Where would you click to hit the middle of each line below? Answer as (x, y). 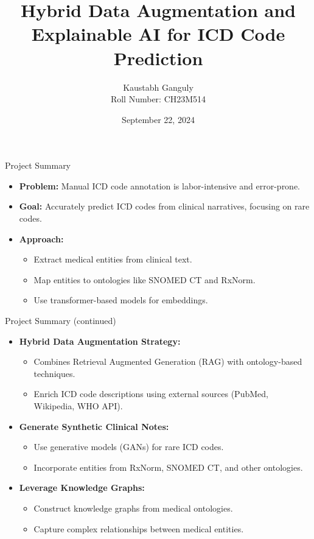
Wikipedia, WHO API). (78, 406)
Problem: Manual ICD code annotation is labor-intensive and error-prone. (160, 185)
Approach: (41, 238)
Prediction (158, 58)
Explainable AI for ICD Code (158, 34)
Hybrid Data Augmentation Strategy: (100, 341)
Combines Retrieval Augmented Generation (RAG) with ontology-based (168, 361)
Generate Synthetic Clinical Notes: (94, 426)
